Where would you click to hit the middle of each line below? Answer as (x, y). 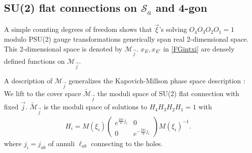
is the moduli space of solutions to (95, 107)
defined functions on (35, 61)
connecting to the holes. (127, 143)
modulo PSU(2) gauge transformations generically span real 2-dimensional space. (126, 39)
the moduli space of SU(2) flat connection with (168, 93)
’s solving (173, 29)
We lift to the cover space (43, 93)
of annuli (61, 143)
